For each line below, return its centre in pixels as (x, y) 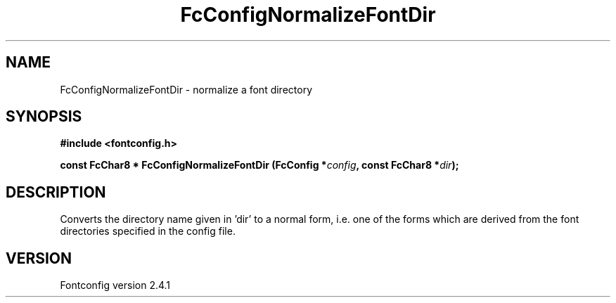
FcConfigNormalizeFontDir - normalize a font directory (186, 89)
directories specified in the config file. (148, 231)
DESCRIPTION (56, 192)
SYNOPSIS (44, 117)
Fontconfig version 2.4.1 (115, 285)
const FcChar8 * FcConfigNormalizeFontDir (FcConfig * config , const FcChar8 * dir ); (259, 165)
